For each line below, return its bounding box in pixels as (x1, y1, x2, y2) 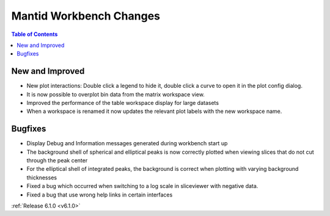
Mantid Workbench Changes (11, 9, 160, 23)
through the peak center (26, 157, 88, 164)
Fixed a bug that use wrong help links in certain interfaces (26, 191, 173, 198)
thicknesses (26, 174, 57, 181)
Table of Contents (11, 31, 58, 38)
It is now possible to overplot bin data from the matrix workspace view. (26, 90, 205, 98)
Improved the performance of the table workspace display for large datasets (26, 99, 219, 107)
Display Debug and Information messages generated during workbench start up (26, 140, 228, 147)
